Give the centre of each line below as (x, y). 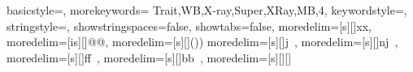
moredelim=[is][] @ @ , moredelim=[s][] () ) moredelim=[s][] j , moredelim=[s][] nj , (202, 42)
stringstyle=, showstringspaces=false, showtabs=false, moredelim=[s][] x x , (189, 25)
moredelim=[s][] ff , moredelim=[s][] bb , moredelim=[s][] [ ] (149, 57)
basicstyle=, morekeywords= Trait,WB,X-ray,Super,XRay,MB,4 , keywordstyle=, (207, 10)
